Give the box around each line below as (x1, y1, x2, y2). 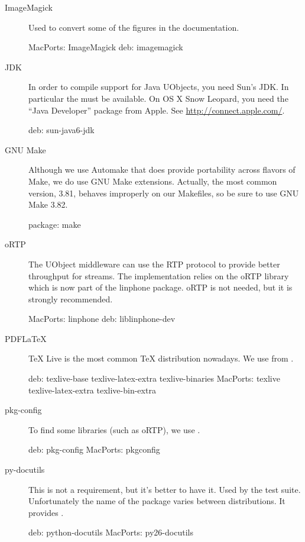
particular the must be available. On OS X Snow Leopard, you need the (28, 92, 288, 104)
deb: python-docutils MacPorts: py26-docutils (28, 526, 193, 538)
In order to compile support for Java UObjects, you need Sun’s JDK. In (28, 80, 289, 93)
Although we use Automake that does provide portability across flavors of (28, 163, 296, 176)
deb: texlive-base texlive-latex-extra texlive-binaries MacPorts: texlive (28, 372, 280, 385)
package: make (28, 218, 81, 230)
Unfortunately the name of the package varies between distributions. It (28, 495, 285, 507)
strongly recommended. (28, 292, 113, 305)
